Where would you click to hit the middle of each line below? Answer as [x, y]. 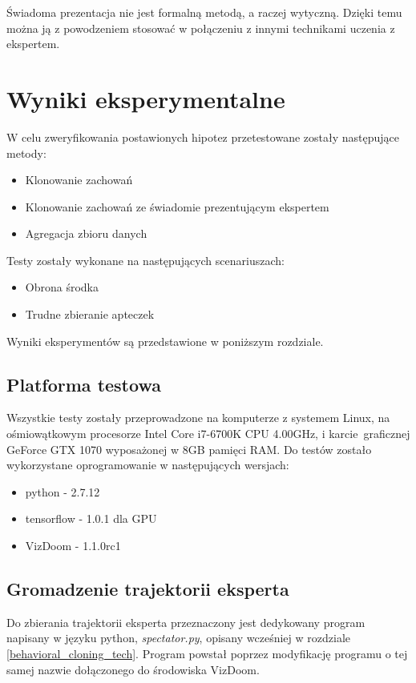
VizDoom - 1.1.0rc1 [73, 546]
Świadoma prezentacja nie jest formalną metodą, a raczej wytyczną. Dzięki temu [204, 12]
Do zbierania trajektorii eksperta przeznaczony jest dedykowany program [186, 622]
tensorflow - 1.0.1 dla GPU [91, 518]
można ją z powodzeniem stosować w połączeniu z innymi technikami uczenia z [201, 28]
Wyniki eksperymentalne [146, 98]
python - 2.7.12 [63, 491]
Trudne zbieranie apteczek [90, 314]
